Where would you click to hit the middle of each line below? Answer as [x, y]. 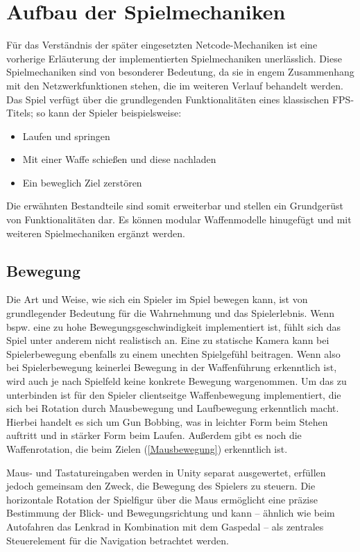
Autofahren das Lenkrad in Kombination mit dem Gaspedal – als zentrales [165, 526]
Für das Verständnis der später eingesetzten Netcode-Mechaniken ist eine [162, 45]
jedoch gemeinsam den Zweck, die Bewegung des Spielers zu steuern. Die [161, 486]
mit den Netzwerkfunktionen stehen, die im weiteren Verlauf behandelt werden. [175, 85]
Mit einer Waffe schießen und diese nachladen [119, 159]
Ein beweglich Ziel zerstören [82, 182]
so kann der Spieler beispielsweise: [109, 113]
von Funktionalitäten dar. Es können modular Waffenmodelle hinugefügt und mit [179, 219]
